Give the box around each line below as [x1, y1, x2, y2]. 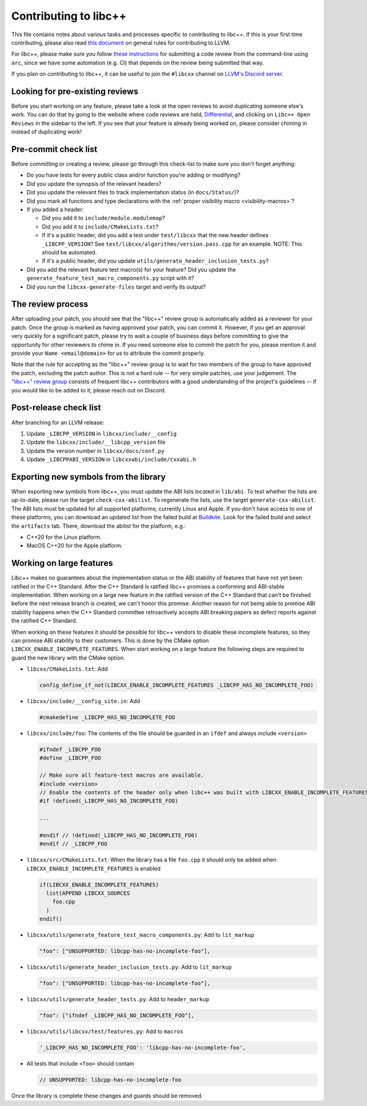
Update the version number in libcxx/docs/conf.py [26, 447, 165, 454]
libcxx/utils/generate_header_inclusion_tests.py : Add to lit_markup [26, 963, 232, 971]
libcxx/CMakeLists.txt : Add [26, 665, 108, 673]
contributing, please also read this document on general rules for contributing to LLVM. [11, 39, 231, 46]
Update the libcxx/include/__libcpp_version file [26, 438, 166, 446]
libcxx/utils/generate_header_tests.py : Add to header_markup [26, 996, 209, 1003]
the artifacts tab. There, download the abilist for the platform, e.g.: [11, 522, 186, 530]
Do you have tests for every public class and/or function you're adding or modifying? [26, 172, 241, 179]
